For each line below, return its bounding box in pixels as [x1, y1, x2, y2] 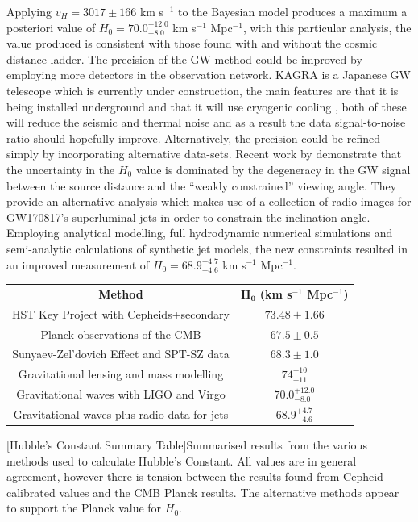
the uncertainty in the [6, 161, 115, 177]
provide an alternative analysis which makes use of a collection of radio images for [6, 193, 412, 210]
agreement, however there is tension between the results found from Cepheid [6, 468, 383, 485]
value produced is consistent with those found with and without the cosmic [6, 35, 378, 52]
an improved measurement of [6, 256, 150, 273]
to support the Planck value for [6, 499, 162, 516]
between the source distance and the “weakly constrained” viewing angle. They [6, 177, 397, 194]
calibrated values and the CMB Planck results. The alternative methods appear [6, 483, 399, 500]
